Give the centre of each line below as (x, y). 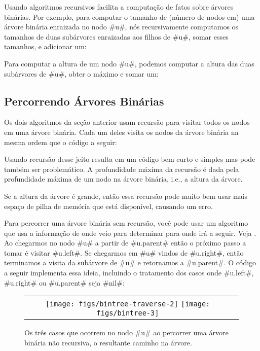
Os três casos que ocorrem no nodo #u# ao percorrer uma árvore (126, 332)
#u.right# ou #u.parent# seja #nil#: (64, 282)
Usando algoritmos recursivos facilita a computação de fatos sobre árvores (119, 7)
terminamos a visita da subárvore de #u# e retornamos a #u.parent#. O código (130, 262)
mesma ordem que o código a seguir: (61, 142)
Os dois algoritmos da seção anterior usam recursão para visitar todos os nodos (127, 122)
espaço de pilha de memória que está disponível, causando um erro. (108, 206)
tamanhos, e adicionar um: (45, 46)
